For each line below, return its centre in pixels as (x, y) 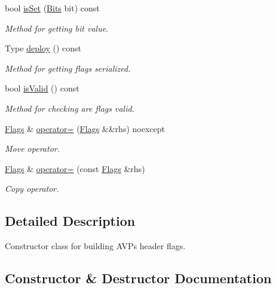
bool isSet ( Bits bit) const (52, 8)
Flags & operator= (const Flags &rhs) (75, 168)
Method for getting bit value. (57, 28)
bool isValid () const (42, 88)
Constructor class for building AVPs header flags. (95, 246)
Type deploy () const (43, 48)
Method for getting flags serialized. (68, 68)
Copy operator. (32, 189)
